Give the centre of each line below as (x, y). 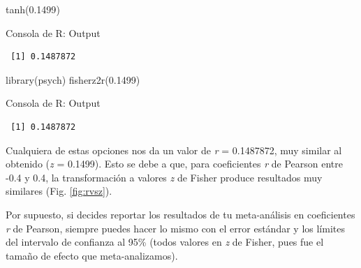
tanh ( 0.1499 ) (33, 9)
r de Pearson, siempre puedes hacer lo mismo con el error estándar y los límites (175, 228)
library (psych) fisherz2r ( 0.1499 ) (73, 79)
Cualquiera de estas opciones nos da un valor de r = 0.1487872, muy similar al (174, 150)
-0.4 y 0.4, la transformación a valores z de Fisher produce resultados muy (164, 177)
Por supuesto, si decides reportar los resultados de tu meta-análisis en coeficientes (180, 214)
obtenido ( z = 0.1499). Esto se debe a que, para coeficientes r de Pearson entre (174, 164)
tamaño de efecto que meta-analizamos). (92, 255)
